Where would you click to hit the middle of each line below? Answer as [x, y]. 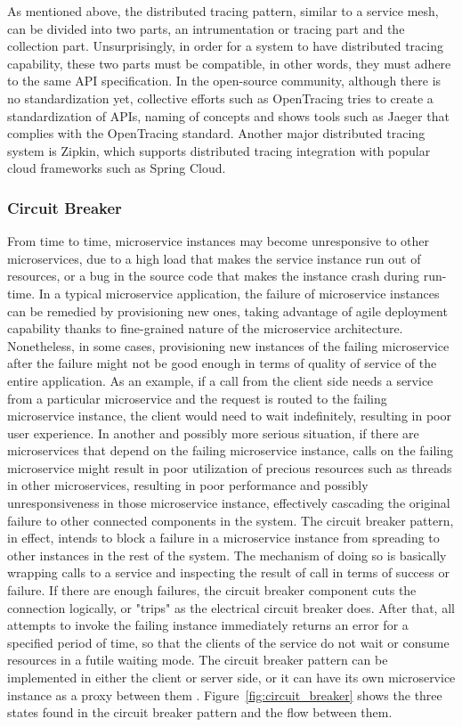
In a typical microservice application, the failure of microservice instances [239, 293]
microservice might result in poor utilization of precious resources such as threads [230, 467]
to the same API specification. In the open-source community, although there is [224, 81]
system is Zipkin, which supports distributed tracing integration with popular [219, 150]
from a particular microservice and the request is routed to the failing [197, 398]
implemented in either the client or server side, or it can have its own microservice [231, 677]
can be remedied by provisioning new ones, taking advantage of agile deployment [227, 310]
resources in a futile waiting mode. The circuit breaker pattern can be [198, 660]
